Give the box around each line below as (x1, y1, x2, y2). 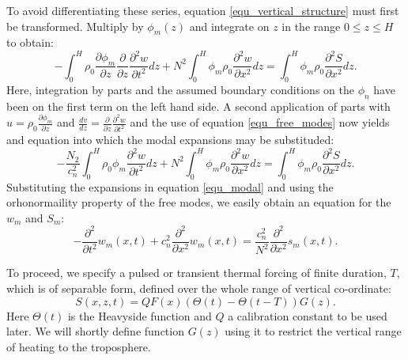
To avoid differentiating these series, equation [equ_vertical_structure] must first (6, 2, 399, 18)
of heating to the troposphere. (6, 338, 151, 354)
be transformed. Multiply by (6, 17, 144, 34)
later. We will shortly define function (6, 323, 184, 339)
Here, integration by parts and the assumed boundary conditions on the (6, 81, 354, 97)
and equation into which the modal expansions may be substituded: (6, 131, 334, 148)
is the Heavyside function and (67, 307, 212, 324)
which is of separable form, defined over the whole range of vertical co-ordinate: (6, 279, 391, 296)
